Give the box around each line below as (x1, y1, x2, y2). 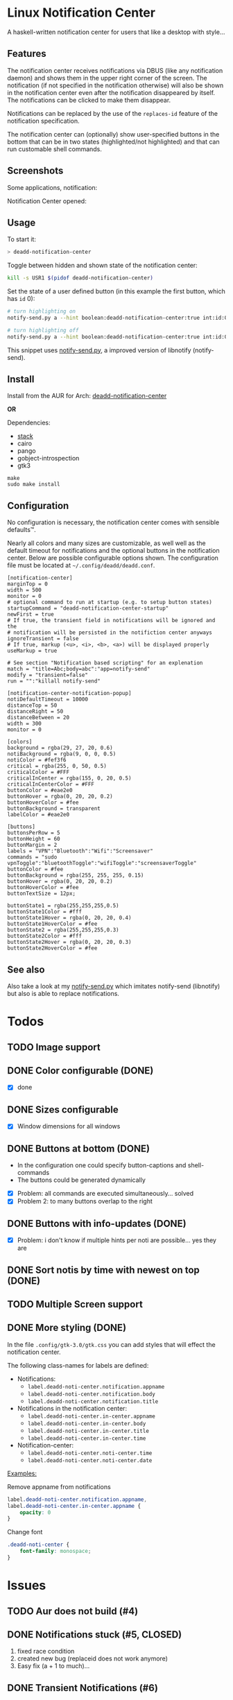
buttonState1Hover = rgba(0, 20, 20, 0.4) (7, 914, 132, 922)
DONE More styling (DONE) (7, 1322, 127, 1334)
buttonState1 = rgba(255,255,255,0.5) (7, 902, 119, 909)
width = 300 (7, 720, 42, 728)
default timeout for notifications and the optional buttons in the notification (7, 547, 220, 555)
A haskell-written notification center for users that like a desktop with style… (7, 28, 225, 36)
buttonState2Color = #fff (7, 933, 82, 940)
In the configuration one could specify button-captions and (17, 1161, 187, 1169)
